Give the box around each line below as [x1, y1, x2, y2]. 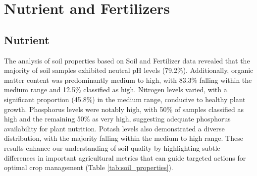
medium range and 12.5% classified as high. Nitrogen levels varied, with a [4, 84, 227, 95]
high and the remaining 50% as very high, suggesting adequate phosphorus [4, 114, 231, 124]
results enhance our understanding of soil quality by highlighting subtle [4, 142, 220, 153]
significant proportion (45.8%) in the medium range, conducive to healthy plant [4, 94, 246, 104]
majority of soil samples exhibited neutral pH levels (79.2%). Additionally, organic [4, 65, 254, 75]
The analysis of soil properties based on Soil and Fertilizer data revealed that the [4, 55, 250, 65]
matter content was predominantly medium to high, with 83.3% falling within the [4, 74, 252, 85]
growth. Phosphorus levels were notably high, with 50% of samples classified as [4, 104, 244, 114]
